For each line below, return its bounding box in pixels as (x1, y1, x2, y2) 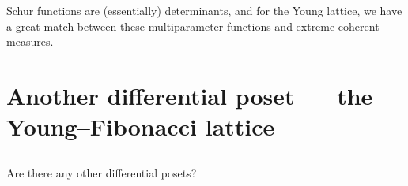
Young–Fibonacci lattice (6, 110, 275, 143)
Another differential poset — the (6, 79, 373, 111)
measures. (6, 33, 54, 50)
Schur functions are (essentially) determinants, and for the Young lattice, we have (6, 2, 402, 18)
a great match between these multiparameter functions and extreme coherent (6, 17, 380, 34)
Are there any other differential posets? (6, 164, 197, 180)
